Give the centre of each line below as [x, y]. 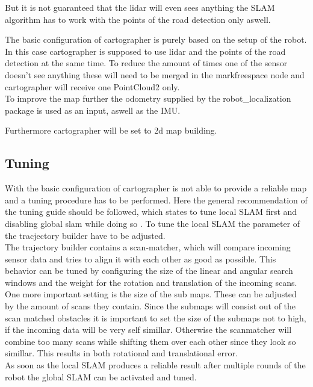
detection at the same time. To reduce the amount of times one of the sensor [146, 63]
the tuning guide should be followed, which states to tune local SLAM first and [151, 212]
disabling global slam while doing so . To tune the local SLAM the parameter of [153, 223]
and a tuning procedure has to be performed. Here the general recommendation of [156, 200]
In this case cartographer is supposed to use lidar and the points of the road [145, 51]
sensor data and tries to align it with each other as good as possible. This [141, 259]
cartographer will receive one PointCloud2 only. [92, 86]
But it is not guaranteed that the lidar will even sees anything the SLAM [140, 7]
